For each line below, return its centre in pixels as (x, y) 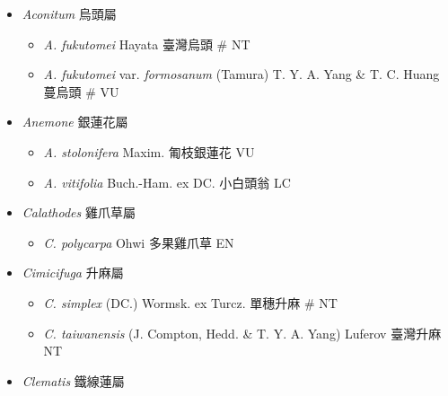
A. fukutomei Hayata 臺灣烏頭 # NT (147, 44)
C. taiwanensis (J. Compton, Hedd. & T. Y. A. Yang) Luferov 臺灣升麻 (242, 333)
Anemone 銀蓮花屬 (75, 122)
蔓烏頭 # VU (81, 91)
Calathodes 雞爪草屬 (79, 212)
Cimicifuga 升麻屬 (73, 273)
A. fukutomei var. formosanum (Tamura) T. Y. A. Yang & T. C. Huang (242, 74)
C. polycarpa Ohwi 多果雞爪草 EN (139, 242)
